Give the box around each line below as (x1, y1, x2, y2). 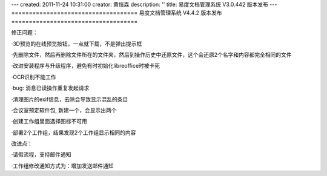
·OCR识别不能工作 (11, 73, 56, 80)
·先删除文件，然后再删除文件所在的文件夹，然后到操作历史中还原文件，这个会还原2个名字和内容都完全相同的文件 (11, 51, 292, 58)
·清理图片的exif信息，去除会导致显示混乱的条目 (11, 96, 128, 103)
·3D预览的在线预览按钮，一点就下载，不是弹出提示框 (11, 40, 142, 47)
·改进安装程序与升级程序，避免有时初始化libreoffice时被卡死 (11, 62, 160, 70)
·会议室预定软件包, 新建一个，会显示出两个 (11, 106, 117, 114)
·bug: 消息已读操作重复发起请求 (11, 85, 90, 92)
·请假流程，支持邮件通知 (11, 151, 72, 158)
